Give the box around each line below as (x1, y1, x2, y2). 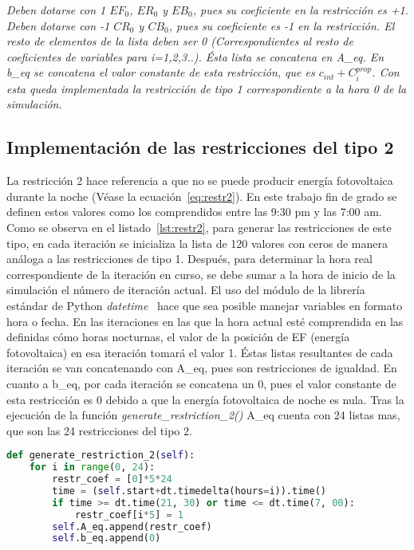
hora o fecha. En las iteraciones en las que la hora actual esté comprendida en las (6, 312, 404, 329)
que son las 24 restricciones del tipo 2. (6, 422, 192, 438)
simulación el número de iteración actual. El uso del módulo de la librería (6, 281, 365, 298)
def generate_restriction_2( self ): (6, 450, 195, 462)
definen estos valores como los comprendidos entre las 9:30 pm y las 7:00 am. (6, 203, 382, 220)
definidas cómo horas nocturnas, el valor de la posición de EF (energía (6, 328, 350, 345)
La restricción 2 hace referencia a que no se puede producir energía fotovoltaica (6, 172, 393, 189)
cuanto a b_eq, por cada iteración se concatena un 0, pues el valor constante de (6, 375, 396, 391)
